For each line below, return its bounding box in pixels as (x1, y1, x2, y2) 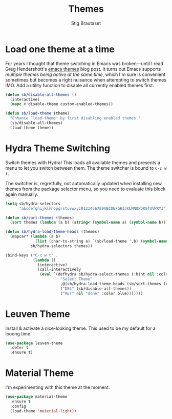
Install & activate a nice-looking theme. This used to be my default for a (5, 325, 156, 331)
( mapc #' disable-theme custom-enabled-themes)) (10, 102, 114, 107)
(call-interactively (37, 267, 81, 272)
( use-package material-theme (5, 394, 68, 400)
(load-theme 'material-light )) (10, 408, 77, 413)
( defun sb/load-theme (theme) (5, 111, 70, 116)
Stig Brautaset (71, 20, 101, 26)
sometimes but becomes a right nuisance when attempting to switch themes (5, 76, 166, 83)
